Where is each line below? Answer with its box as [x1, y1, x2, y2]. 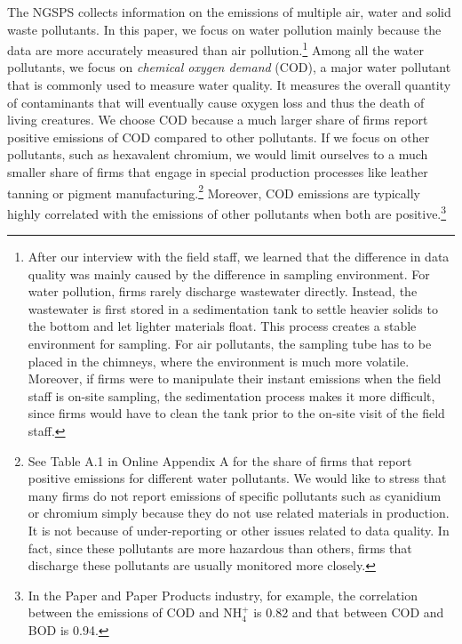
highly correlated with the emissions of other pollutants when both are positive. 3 [7, 201, 447, 222]
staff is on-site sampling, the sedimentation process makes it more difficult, [28, 386, 435, 405]
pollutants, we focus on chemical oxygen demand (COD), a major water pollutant [7, 58, 451, 76]
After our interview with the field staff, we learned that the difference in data [28, 247, 450, 266]
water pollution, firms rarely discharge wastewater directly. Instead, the [28, 282, 418, 301]
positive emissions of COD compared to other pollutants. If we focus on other [7, 127, 430, 146]
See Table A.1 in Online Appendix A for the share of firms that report [28, 451, 412, 470]
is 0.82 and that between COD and [253, 603, 444, 622]
